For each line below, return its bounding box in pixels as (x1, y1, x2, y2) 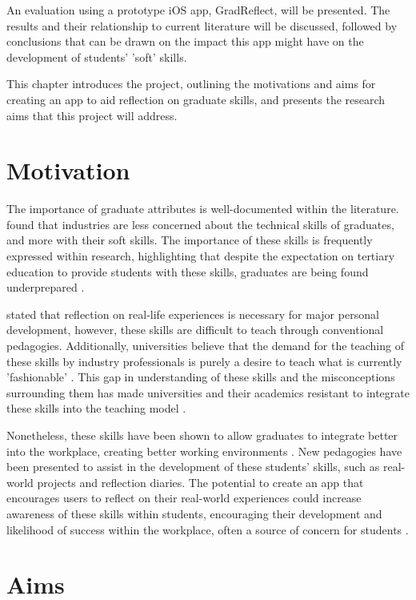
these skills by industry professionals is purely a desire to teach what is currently (6, 352, 402, 369)
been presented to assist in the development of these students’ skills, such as (6, 458, 380, 475)
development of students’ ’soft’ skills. (6, 48, 187, 65)
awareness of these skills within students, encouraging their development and (6, 505, 382, 521)
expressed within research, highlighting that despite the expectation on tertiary (6, 248, 395, 264)
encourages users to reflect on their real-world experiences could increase (6, 489, 362, 506)
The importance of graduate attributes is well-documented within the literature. (6, 200, 399, 217)
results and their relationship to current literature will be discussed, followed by (6, 17, 398, 34)
